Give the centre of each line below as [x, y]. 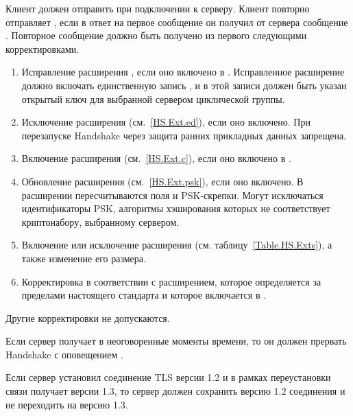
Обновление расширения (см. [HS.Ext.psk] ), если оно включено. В [162, 181]
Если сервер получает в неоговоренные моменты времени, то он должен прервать [176, 341]
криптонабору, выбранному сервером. [100, 221]
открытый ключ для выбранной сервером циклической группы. [153, 99]
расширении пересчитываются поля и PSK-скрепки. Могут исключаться [172, 195]
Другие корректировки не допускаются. [88, 317]
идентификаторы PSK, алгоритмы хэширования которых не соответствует [176, 208]
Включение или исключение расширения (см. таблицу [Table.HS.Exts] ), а [177, 245]
